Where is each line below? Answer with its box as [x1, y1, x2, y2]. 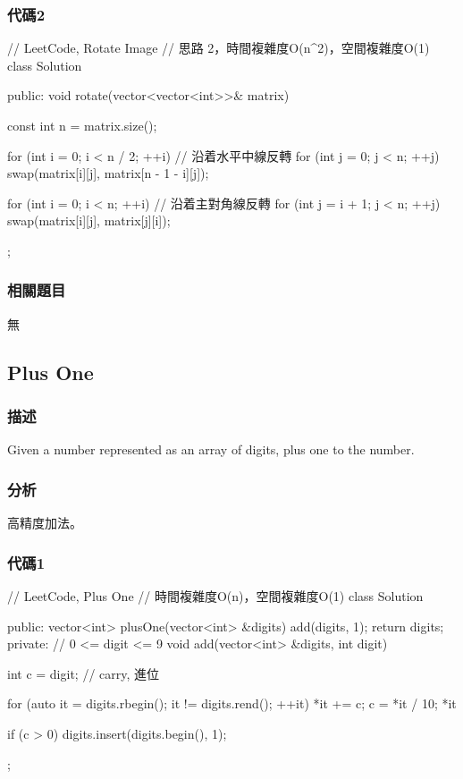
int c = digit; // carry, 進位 [7, 664, 160, 682]
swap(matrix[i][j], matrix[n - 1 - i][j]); [7, 164, 209, 182]
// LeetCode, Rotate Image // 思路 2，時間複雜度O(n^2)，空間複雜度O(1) [7, 38, 430, 57]
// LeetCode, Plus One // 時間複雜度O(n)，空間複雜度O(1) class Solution [7, 587, 424, 605]
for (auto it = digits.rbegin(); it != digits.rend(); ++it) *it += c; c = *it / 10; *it [7, 694, 457, 713]
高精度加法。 [7, 513, 82, 532]
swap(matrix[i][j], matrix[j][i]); [7, 211, 171, 230]
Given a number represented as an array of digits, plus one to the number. [7, 440, 415, 459]
